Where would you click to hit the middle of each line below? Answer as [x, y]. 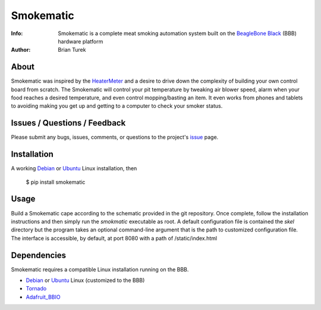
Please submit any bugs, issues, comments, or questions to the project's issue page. [115, 137]
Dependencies [39, 255]
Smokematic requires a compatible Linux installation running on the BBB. [100, 269]
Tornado [36, 289]
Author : [21, 50]
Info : [17, 33]
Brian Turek [72, 50]
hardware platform [81, 41]
